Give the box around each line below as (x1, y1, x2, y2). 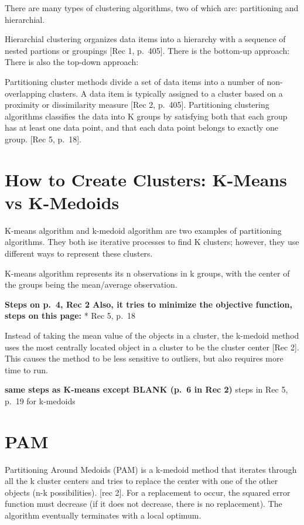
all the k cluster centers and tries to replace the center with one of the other (5, 475, 278, 487)
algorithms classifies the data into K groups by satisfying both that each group (5, 110, 288, 122)
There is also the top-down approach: (5, 56, 139, 68)
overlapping (5, 87, 46, 99)
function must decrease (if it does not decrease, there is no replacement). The (5, 497, 282, 510)
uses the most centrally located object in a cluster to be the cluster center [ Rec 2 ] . (5, 340, 299, 353)
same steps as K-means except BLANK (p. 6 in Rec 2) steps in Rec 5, (5, 383, 288, 396)
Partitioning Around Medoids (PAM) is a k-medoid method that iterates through (5, 463, 297, 475)
